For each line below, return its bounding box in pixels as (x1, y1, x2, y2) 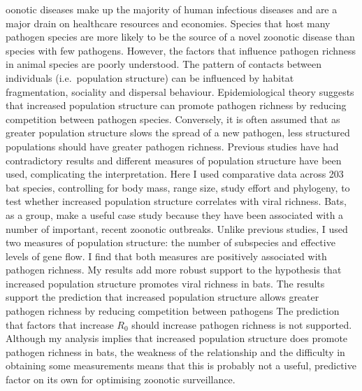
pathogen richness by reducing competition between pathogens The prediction (6, 304, 340, 318)
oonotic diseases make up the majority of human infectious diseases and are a (6, 2, 338, 16)
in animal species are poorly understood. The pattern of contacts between (6, 57, 321, 71)
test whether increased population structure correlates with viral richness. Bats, (6, 194, 347, 208)
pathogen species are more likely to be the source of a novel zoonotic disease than (6, 29, 355, 44)
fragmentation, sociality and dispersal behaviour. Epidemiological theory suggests (6, 84, 354, 99)
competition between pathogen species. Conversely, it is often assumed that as (6, 111, 340, 126)
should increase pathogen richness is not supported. (131, 317, 352, 332)
